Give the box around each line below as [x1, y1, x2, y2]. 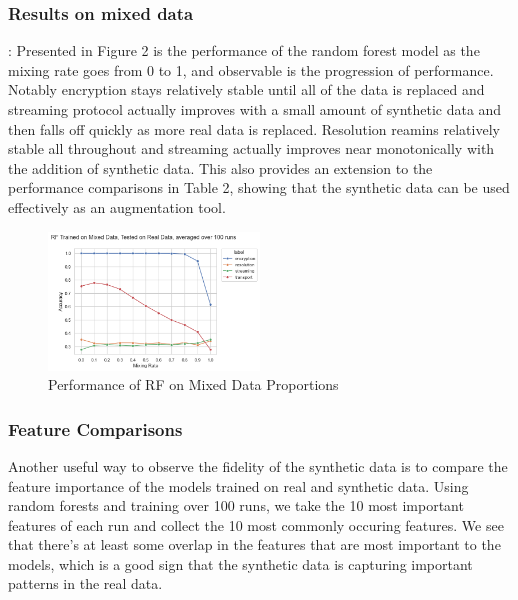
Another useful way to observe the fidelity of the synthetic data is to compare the [8, 455, 508, 476]
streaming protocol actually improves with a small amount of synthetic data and [8, 99, 502, 119]
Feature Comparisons [8, 416, 183, 441]
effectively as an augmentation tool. [8, 196, 226, 217]
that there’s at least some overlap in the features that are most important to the [8, 534, 501, 555]
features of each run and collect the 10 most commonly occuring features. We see [8, 514, 504, 535]
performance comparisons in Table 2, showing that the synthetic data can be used [8, 177, 510, 198]
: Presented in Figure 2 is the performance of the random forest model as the [8, 40, 480, 61]
